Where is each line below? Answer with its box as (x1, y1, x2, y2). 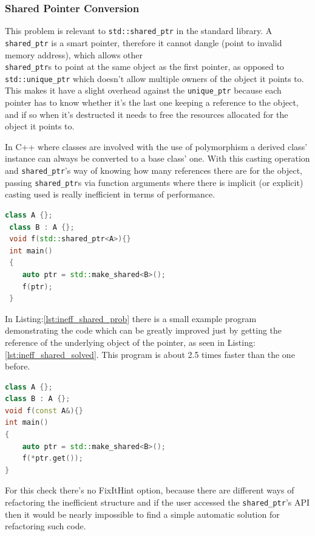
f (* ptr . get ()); (22, 454, 83, 463)
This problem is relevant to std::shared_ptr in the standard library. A (5, 24, 273, 37)
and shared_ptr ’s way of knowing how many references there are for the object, (5, 164, 302, 177)
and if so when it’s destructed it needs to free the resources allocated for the (5, 108, 288, 120)
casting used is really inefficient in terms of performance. (5, 188, 215, 201)
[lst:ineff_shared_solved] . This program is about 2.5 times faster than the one (5, 348, 295, 360)
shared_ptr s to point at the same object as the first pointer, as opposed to (5, 60, 284, 73)
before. (5, 360, 30, 373)
